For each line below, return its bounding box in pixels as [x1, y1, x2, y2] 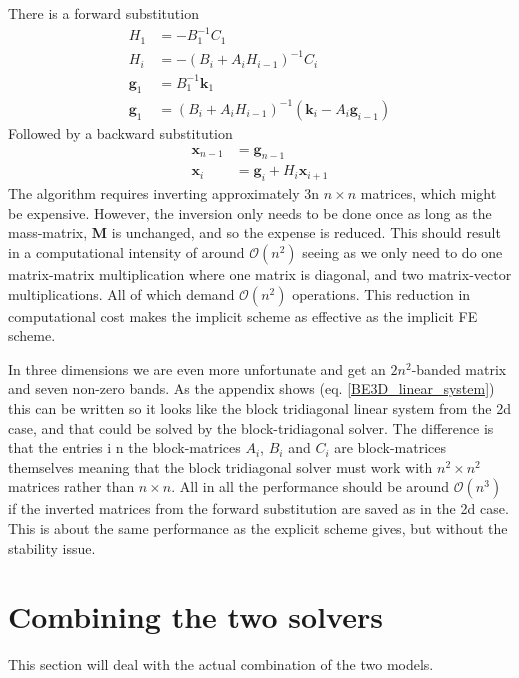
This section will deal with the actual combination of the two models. [8, 654, 434, 675]
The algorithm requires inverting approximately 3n [8, 183, 320, 204]
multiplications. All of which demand [8, 283, 235, 304]
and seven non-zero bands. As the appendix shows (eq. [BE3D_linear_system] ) [8, 378, 495, 399]
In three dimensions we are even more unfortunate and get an [8, 358, 386, 379]
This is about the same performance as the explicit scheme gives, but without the [8, 517, 508, 538]
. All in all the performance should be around [171, 476, 450, 497]
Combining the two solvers [8, 596, 383, 637]
